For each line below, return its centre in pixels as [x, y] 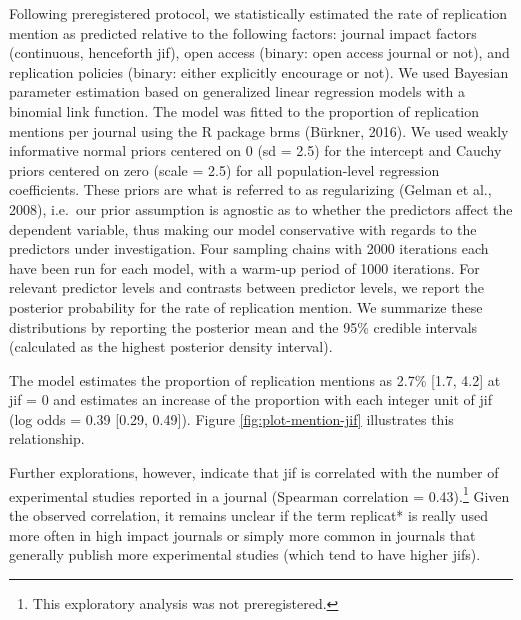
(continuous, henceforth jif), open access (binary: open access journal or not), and [259, 52]
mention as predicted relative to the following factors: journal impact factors [243, 32]
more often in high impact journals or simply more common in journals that [242, 534]
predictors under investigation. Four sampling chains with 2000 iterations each [249, 248]
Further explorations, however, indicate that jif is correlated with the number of [254, 472]
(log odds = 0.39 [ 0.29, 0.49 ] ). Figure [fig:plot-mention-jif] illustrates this [231, 418]
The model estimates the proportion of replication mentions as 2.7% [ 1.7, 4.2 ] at [255, 379]
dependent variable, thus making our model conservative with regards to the [243, 228]
